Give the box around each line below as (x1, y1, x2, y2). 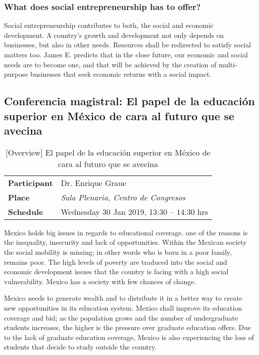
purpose (4, 69, 28, 79)
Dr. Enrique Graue (61, 177, 127, 188)
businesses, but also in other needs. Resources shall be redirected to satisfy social (4, 39, 251, 50)
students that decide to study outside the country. (4, 342, 157, 352)
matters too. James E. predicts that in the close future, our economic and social (4, 49, 248, 59)
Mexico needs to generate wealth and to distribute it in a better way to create (4, 293, 243, 303)
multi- (219, 59, 237, 69)
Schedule (8, 205, 43, 217)
